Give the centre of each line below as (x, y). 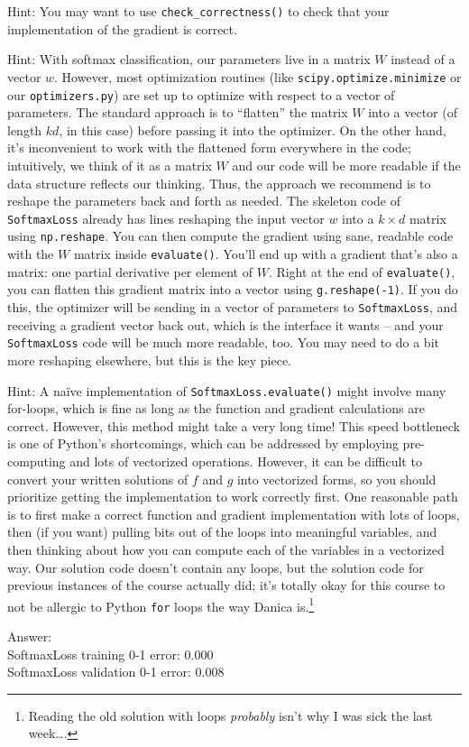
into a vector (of (413, 112)
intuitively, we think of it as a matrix (110, 165)
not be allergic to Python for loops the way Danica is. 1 (161, 604)
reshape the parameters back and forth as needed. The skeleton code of (204, 201)
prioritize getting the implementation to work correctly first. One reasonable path (233, 497)
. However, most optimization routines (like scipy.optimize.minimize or (258, 76)
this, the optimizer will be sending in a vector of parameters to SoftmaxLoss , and (233, 307)
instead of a (423, 59)
